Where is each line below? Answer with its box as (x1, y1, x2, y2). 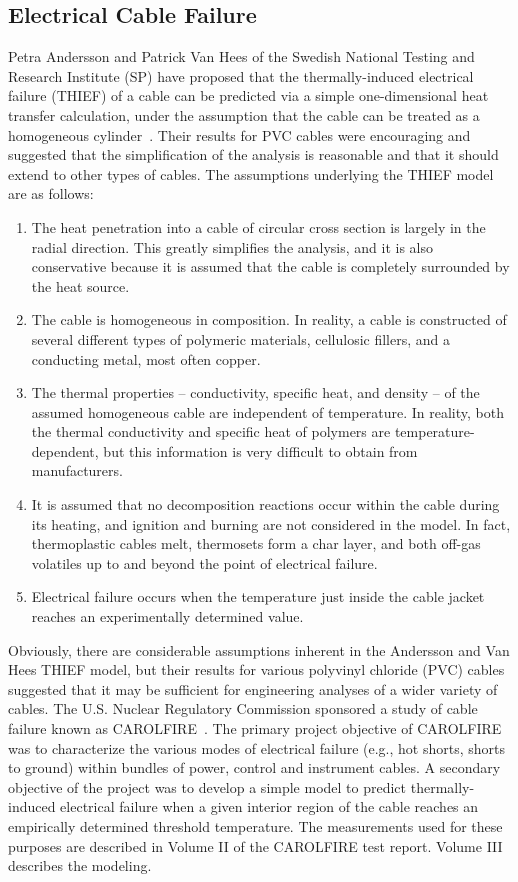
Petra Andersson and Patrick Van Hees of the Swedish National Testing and (8, 46, 475, 67)
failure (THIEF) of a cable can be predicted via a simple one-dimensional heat (8, 85, 489, 106)
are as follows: (8, 183, 94, 204)
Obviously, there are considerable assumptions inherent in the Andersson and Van (8, 639, 510, 660)
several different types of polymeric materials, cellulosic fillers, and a (31, 328, 451, 349)
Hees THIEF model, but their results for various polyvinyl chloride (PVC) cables (8, 659, 505, 680)
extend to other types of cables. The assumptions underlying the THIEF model (8, 163, 494, 184)
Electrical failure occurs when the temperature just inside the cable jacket (31, 586, 485, 607)
